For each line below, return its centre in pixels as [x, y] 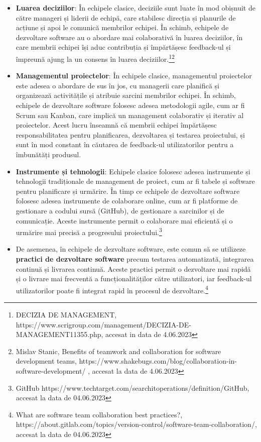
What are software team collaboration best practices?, [99, 414]
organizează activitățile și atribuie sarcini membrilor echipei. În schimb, [126, 95]
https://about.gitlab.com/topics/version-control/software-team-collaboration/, [136, 424]
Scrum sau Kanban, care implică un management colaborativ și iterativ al [130, 115]
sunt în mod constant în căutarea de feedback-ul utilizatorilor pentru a [125, 144]
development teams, [46, 361]
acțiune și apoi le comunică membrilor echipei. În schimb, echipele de [122, 27]
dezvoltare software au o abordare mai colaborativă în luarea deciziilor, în [129, 37]
